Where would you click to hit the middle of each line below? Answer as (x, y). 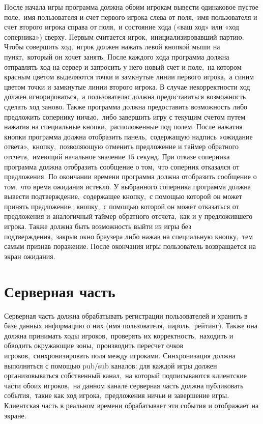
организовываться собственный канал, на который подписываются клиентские (126, 375)
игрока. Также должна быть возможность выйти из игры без (98, 226)
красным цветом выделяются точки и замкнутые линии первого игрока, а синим (129, 77)
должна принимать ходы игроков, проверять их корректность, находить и (119, 335)
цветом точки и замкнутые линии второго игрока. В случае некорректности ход (127, 86)
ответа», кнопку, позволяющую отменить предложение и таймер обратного (121, 146)
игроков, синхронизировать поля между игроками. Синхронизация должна (120, 355)
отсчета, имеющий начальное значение (65, 156)
